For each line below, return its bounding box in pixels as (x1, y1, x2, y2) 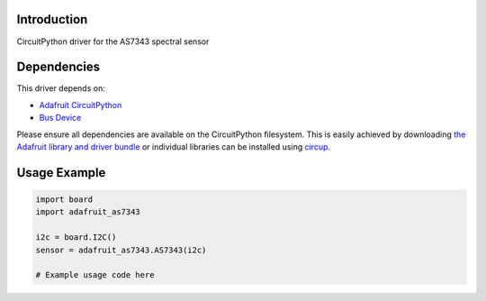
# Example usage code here (35, 270, 155, 280)
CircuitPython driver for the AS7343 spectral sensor (16, 36, 210, 47)
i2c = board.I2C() (35, 233, 117, 242)
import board (35, 194, 94, 205)
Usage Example (16, 165, 106, 180)
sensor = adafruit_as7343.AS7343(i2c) (35, 244, 207, 255)
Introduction (16, 12, 88, 27)
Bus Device (39, 113, 82, 123)
